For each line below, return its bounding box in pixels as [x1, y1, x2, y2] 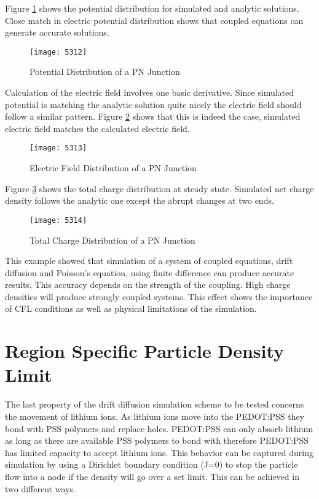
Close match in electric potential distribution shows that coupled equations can [5, 14, 304, 26]
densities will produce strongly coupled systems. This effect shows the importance [5, 290, 313, 303]
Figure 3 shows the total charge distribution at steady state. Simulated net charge [5, 182, 314, 195]
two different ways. [5, 482, 76, 495]
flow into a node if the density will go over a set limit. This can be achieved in [5, 470, 299, 482]
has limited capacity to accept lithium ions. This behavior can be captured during [5, 446, 314, 458]
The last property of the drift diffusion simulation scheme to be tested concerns [5, 398, 304, 411]
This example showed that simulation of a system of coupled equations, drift [5, 254, 293, 267]
